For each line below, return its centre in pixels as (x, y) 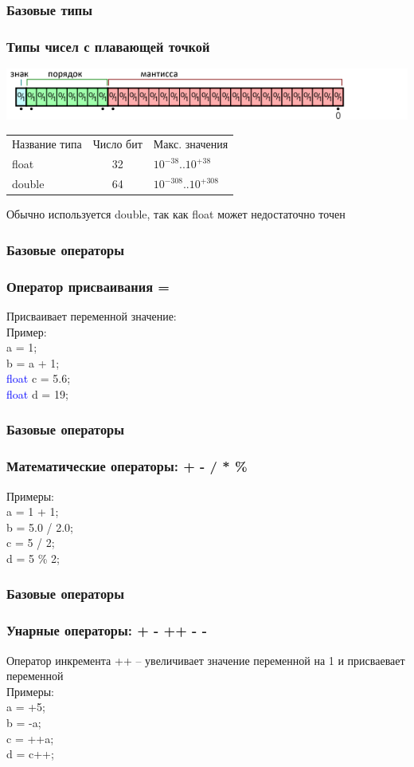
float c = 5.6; (39, 378)
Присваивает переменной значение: (92, 315)
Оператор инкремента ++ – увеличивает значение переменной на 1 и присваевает (206, 660)
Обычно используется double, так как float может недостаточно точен (176, 214)
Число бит (117, 144)
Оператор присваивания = (88, 286)
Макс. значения (191, 144)
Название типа (47, 144)
